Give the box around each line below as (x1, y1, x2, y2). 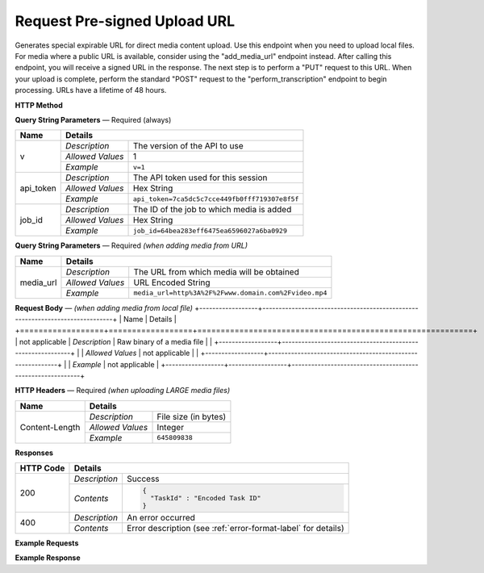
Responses (15, 448, 54, 458)
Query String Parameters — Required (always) (15, 115, 172, 124)
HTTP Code (19, 462, 65, 474)
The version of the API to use (132, 140, 244, 152)
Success (126, 473, 161, 484)
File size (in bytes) (156, 411, 227, 422)
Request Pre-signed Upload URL (15, 12, 236, 30)
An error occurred (126, 512, 195, 523)
